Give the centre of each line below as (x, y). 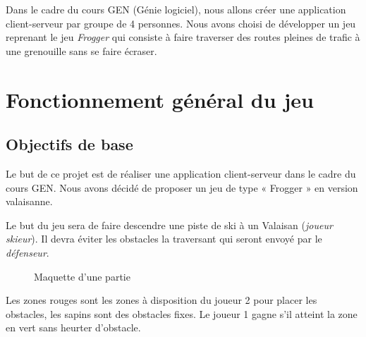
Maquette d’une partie (82, 276)
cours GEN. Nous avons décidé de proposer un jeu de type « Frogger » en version (182, 187)
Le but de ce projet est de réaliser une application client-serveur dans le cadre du (181, 173)
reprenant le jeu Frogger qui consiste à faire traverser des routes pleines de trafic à (183, 37)
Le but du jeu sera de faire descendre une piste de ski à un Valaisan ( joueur (169, 225)
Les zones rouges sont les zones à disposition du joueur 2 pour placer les (161, 300)
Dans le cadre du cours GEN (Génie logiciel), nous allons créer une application (176, 9)
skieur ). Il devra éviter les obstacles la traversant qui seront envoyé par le (164, 239)
